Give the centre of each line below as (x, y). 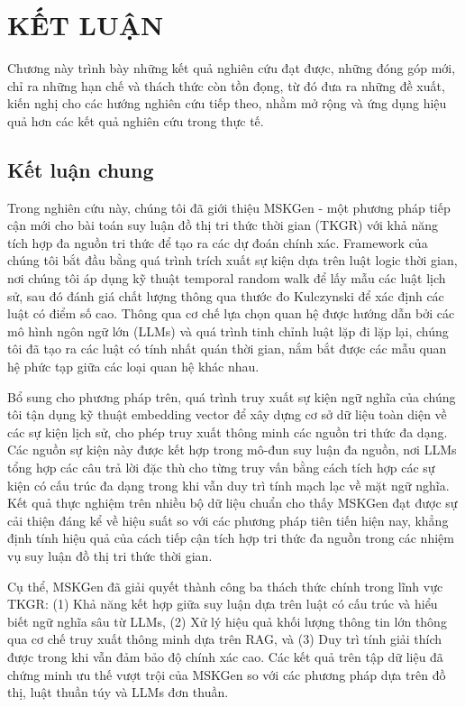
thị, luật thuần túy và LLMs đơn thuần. (118, 692)
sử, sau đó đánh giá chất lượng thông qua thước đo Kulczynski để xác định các (226, 295)
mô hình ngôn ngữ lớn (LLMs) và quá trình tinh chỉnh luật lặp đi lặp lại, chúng (228, 331)
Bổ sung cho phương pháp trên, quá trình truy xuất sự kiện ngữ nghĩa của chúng (232, 396)
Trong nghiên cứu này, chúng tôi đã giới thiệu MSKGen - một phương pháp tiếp (229, 207)
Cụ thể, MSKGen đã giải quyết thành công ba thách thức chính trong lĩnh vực (225, 586)
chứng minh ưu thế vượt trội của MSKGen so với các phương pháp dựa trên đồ (227, 674)
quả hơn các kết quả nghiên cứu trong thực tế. (136, 120)
